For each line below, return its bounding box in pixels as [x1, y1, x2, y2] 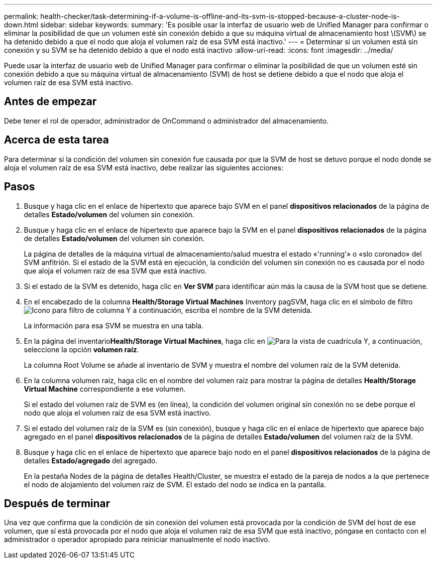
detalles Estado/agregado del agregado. [24, 456, 158, 465]
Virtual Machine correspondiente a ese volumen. [24, 384, 186, 393]
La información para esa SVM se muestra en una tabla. [24, 321, 204, 330]
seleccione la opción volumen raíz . [24, 345, 139, 354]
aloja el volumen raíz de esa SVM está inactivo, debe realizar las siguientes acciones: [4, 163, 284, 172]
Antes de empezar [4, 95, 97, 108]
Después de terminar [4, 497, 110, 510]
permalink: [4, 12, 39, 20]
